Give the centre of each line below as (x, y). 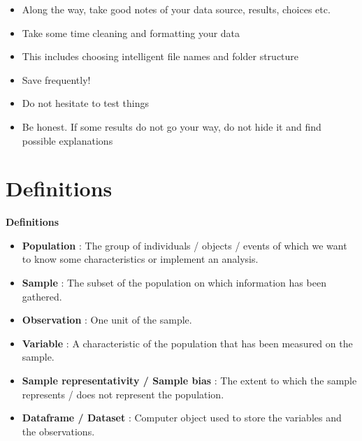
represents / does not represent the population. (123, 394)
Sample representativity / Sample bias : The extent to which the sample (189, 381)
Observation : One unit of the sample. (107, 320)
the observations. (58, 431)
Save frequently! (56, 79)
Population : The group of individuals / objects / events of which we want (184, 245)
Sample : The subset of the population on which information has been (174, 283)
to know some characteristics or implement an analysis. (140, 259)
